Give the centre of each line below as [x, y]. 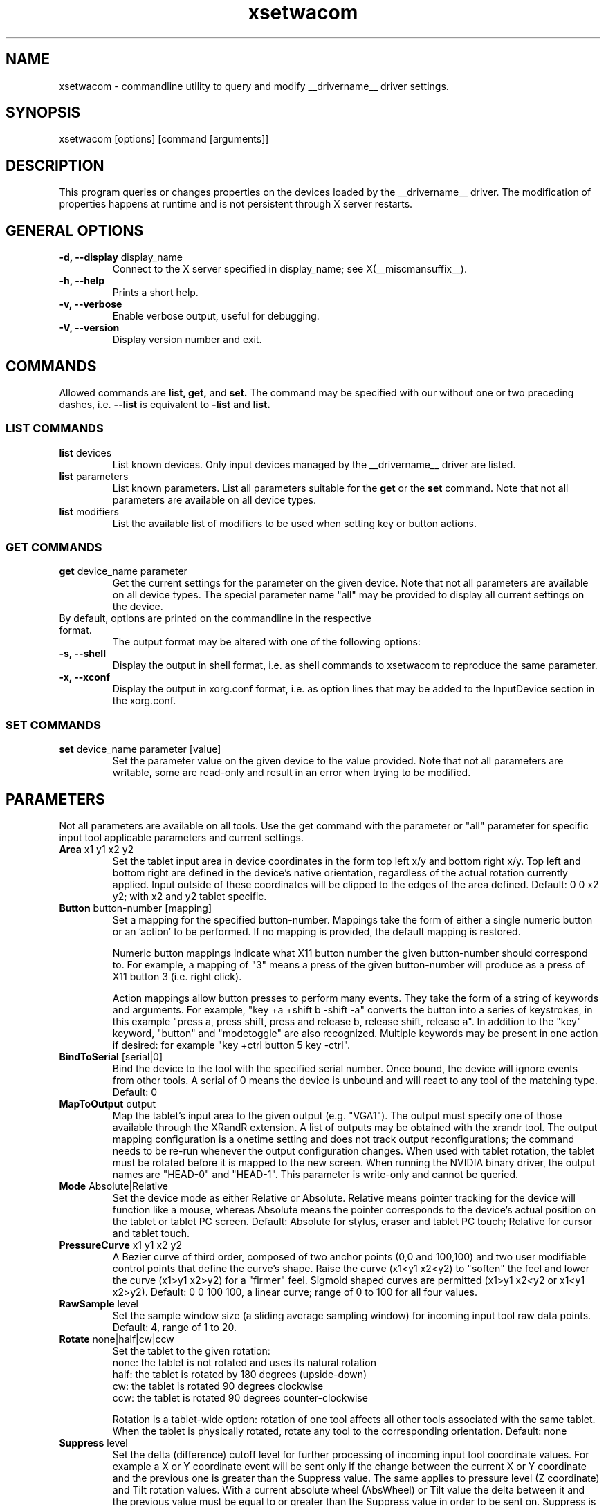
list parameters [94, 476]
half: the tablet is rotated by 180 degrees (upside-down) [240, 1375]
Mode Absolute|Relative [114, 1186]
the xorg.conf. [144, 701]
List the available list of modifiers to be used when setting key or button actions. [294, 523]
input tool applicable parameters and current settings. [181, 838]
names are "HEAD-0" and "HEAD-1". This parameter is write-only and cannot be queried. [315, 1175]
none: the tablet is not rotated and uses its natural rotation [244, 1363]
